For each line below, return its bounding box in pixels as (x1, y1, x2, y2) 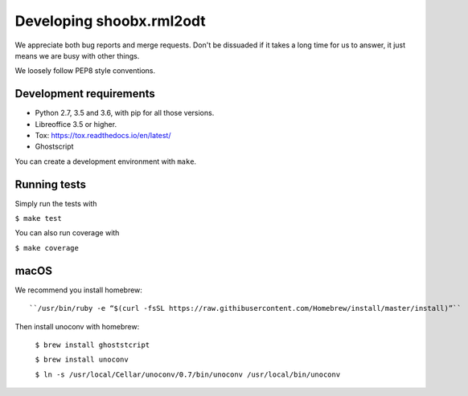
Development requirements (14, 87, 156, 100)
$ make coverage (14, 243, 80, 252)
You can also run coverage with (14, 228, 120, 238)
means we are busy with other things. (14, 51, 140, 60)
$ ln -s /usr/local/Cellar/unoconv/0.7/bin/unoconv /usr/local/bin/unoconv (35, 369, 341, 379)
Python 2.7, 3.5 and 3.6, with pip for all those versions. (35, 108, 215, 118)
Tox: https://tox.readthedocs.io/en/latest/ (35, 131, 171, 141)
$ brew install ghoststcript (35, 340, 150, 349)
